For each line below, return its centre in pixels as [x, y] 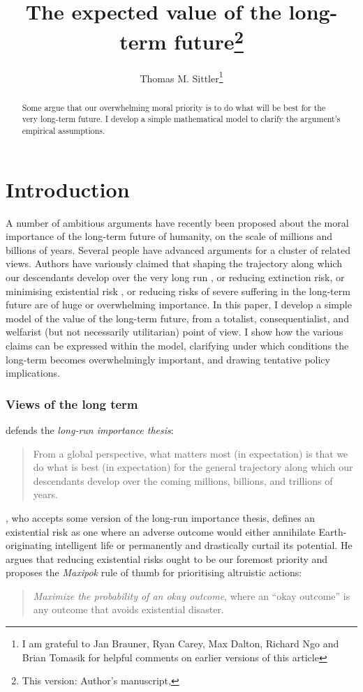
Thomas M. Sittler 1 [181, 77]
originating [29, 545]
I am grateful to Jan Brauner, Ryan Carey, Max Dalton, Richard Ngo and [180, 644]
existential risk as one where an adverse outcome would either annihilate [161, 531]
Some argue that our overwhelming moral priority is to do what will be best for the [174, 107]
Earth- [333, 531]
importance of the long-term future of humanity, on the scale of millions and [169, 236]
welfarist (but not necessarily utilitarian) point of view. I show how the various [175, 332]
